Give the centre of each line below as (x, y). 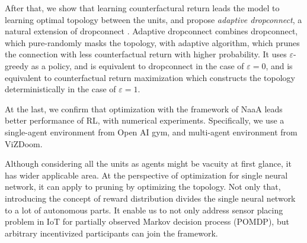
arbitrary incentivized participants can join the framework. (111, 233)
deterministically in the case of (60, 89)
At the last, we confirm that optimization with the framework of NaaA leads (144, 108)
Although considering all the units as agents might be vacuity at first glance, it (148, 163)
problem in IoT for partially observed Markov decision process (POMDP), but (147, 221)
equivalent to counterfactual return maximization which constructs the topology (150, 77)
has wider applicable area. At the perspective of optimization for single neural (146, 175)
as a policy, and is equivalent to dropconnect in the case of (137, 65)
